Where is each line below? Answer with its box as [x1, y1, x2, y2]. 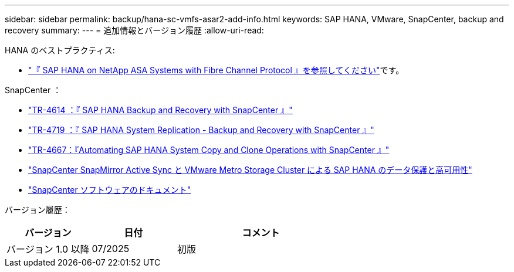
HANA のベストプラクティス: [5, 45, 115, 55]
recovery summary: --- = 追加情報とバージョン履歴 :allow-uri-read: [5, 25, 264, 35]
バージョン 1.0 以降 [6, 243, 90, 255]
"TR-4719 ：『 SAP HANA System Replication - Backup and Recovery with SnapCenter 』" [28, 125, 374, 135]
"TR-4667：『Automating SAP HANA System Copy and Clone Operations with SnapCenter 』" [28, 145, 390, 155]
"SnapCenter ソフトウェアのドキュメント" [28, 185, 191, 195]
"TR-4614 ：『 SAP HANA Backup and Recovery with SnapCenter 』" [28, 105, 293, 115]
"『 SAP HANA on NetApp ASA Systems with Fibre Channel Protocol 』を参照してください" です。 [28, 65, 404, 75]
